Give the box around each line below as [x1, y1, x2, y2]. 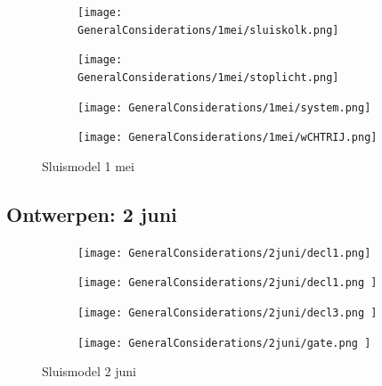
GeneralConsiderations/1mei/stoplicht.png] [77, 70, 339, 84]
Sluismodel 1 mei [42, 156, 134, 175]
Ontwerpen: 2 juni [6, 200, 177, 227]
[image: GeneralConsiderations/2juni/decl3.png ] [77, 307, 378, 320]
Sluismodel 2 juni [42, 362, 136, 381]
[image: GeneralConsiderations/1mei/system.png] [77, 101, 371, 114]
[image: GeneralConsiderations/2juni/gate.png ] [77, 336, 371, 349]
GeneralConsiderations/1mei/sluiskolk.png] [77, 23, 339, 37]
